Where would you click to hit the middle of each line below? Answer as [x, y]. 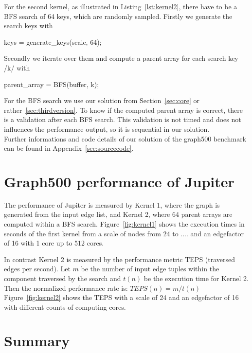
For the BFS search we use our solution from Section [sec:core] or [102, 100]
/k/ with [17, 67]
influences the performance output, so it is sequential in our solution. [107, 129]
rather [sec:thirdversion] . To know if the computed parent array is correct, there [124, 110]
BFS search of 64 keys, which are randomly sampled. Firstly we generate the [118, 16]
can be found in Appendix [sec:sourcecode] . [69, 148]
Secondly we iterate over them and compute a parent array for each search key [121, 58]
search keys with [28, 26]
